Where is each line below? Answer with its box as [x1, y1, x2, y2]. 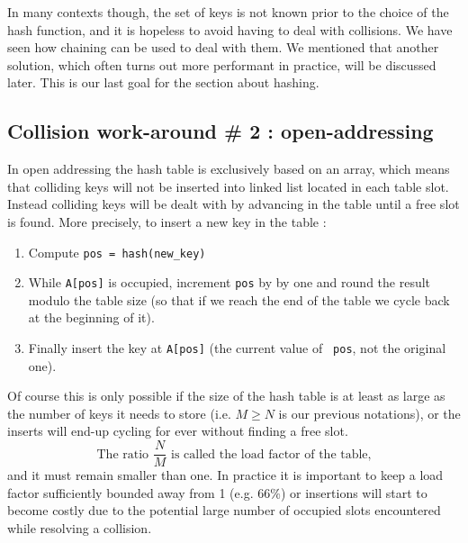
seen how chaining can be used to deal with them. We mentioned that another [7, 38, 439, 57]
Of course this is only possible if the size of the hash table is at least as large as [7, 386, 445, 405]
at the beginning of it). [28, 308, 155, 327]
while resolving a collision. [7, 518, 152, 537]
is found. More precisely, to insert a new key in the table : [7, 212, 327, 231]
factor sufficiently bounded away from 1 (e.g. [7, 483, 254, 502]
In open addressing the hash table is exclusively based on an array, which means [7, 159, 450, 178]
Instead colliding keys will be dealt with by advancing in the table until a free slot [7, 195, 460, 213]
